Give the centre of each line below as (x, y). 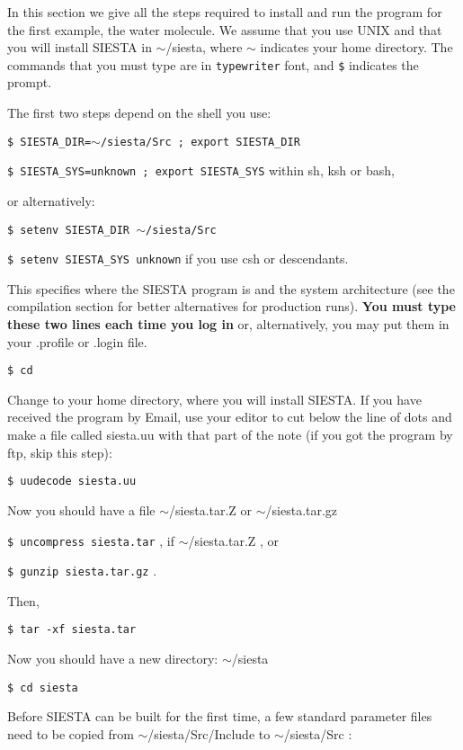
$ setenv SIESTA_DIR (69, 230)
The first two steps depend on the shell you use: (139, 113)
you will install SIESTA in (80, 47)
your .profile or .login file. (77, 341)
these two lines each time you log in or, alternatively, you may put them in (228, 324)
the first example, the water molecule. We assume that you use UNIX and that (225, 29)
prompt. (30, 82)
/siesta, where (204, 47)
